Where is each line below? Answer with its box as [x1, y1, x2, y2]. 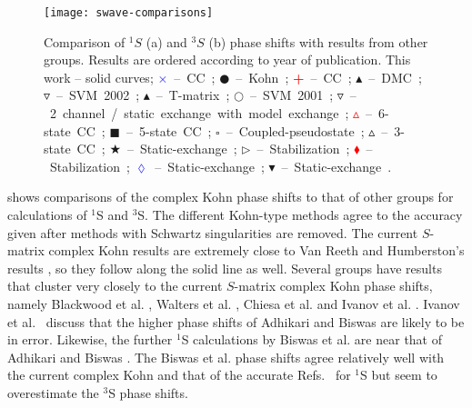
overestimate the [7, 383, 99, 402]
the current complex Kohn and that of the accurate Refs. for [7, 365, 351, 384]
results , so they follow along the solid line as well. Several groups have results [7, 258, 442, 277]
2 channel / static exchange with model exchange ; [49, 104, 349, 123]
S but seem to [360, 365, 437, 384]
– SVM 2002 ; [56, 85, 140, 104]
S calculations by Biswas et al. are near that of [181, 330, 442, 349]
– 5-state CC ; [126, 121, 212, 140]
